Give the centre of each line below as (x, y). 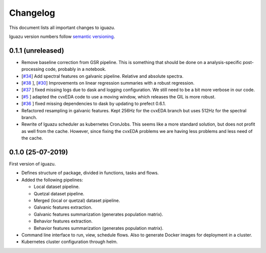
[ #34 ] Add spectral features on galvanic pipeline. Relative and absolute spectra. (102, 76)
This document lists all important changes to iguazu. (62, 28)
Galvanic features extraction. (63, 207)
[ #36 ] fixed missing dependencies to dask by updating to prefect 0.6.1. (94, 104)
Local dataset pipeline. (57, 187)
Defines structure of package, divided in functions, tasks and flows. (90, 173)
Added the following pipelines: (52, 180)
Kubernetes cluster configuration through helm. (69, 242)
